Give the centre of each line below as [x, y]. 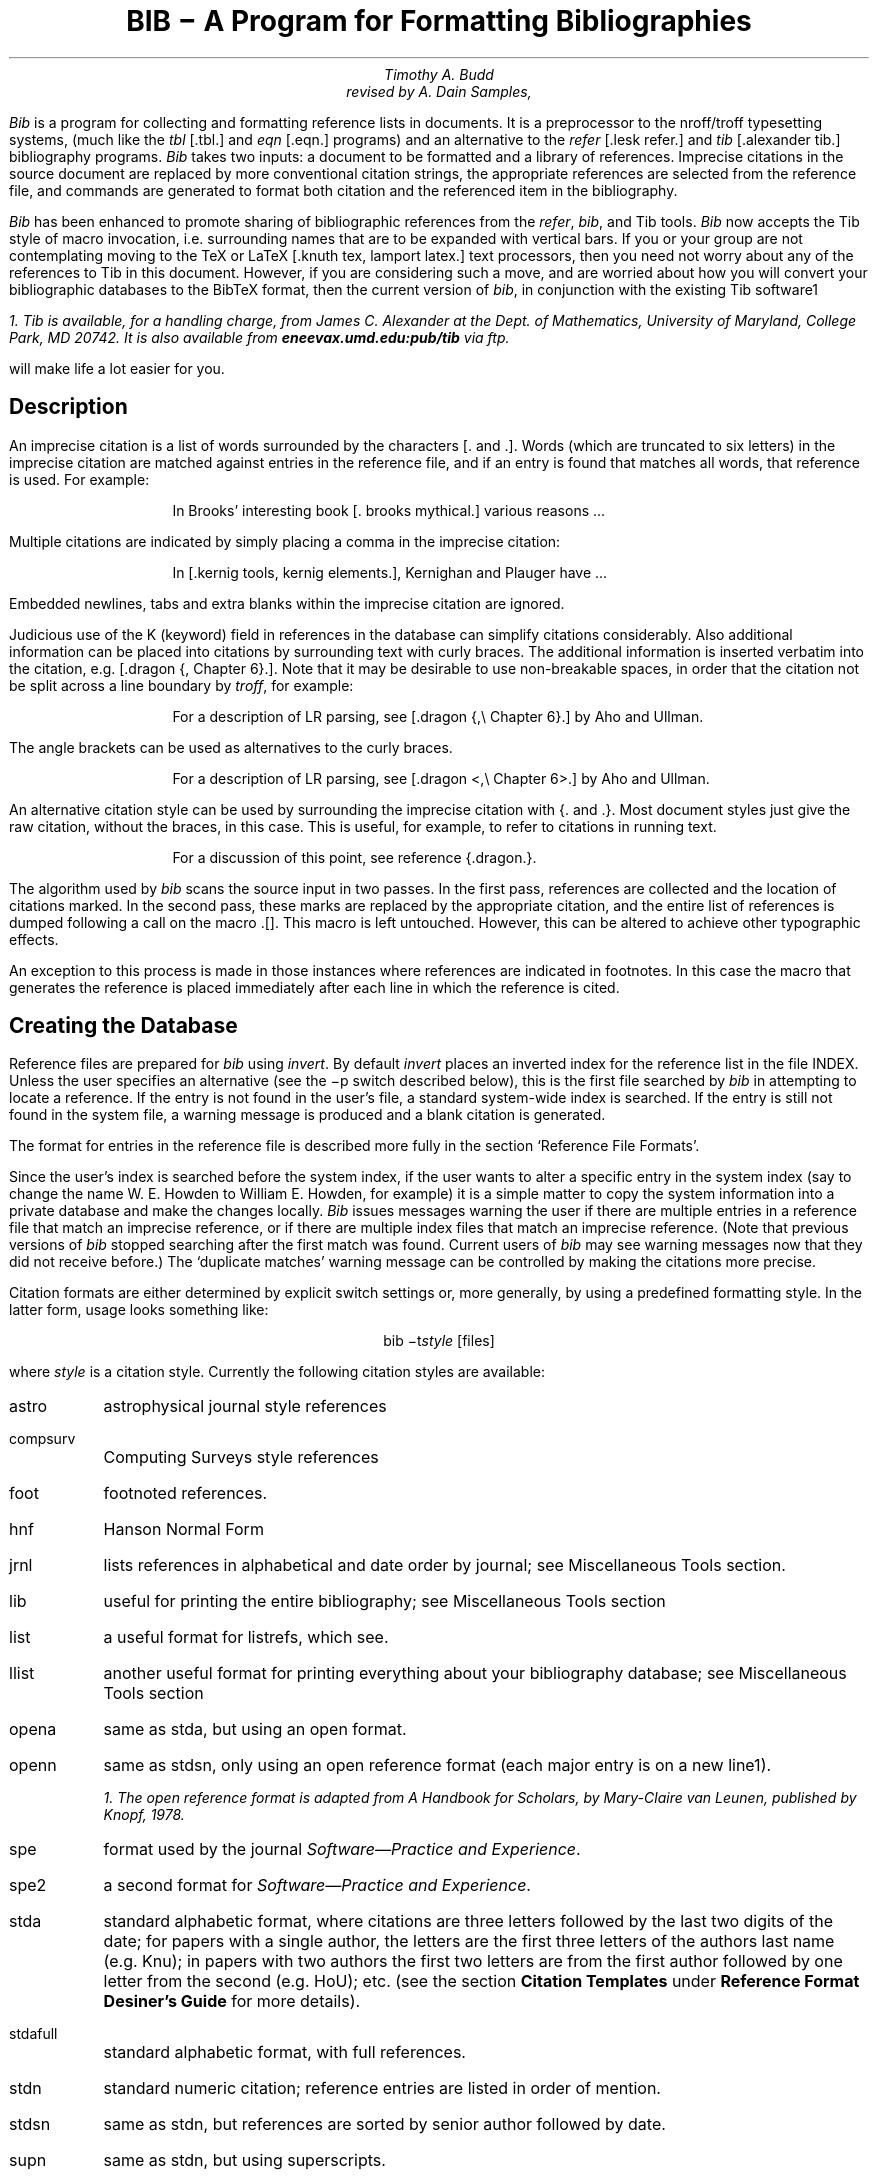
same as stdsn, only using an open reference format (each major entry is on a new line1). [437, 1765]
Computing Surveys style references [241, 1457]
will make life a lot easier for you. [117, 368]
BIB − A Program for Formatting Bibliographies [439, 21]
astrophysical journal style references [245, 1406]
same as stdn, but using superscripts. [244, 2160]
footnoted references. [185, 1493]
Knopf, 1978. [144, 1815]
